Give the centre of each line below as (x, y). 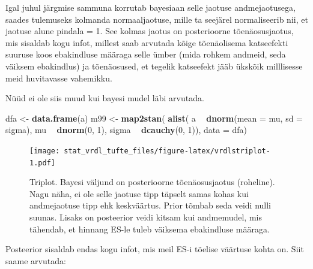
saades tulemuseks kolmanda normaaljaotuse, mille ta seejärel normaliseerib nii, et (157, 19)
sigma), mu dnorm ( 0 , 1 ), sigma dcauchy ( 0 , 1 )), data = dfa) (126, 130)
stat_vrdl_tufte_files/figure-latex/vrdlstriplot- (167, 151)
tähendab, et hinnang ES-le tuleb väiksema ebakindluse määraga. (150, 229)
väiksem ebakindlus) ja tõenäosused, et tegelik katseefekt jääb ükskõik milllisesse (154, 66)
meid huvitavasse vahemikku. (59, 78)
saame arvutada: (36, 260)
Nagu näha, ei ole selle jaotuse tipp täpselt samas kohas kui (139, 193)
